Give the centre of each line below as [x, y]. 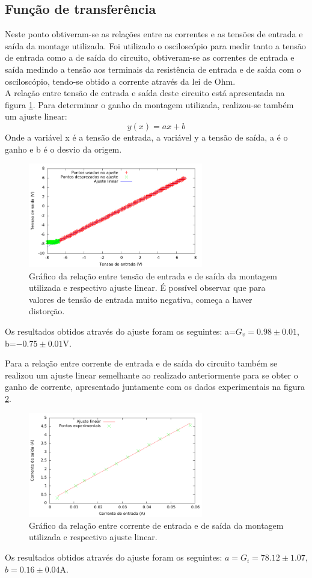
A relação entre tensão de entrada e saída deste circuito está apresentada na [145, 93]
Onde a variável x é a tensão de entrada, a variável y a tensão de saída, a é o [146, 137]
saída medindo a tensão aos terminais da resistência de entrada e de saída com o [153, 69]
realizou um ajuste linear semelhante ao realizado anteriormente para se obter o [151, 375]
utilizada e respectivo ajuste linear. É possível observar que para [147, 287]
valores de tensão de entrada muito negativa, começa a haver [141, 299]
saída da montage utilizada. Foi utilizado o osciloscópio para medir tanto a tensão [155, 45]
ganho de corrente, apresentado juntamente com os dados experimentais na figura [155, 387]
